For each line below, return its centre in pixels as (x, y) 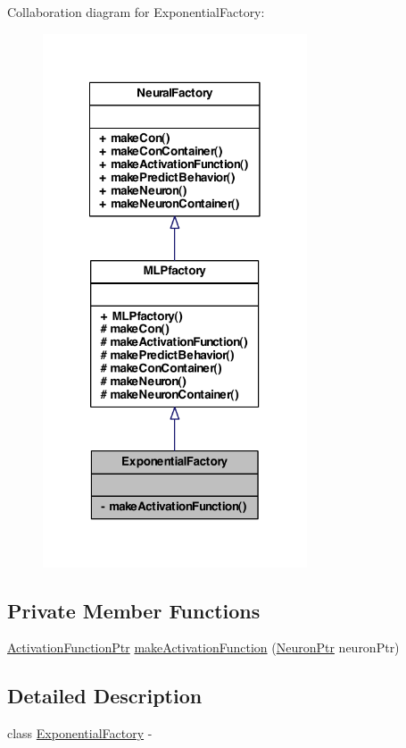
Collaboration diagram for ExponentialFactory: (136, 12)
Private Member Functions (134, 610)
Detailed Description (105, 696)
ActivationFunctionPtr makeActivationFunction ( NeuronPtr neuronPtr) (203, 647)
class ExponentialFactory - (80, 733)
